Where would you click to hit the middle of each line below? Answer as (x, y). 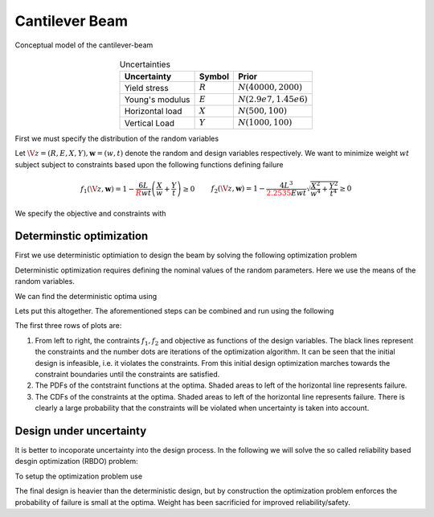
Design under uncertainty (81, 431)
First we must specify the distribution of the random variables (117, 138)
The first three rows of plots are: (68, 326)
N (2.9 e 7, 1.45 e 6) (273, 99)
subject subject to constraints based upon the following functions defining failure (149, 164)
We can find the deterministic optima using (86, 296)
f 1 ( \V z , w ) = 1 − (108, 190)
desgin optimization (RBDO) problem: (76, 462)
